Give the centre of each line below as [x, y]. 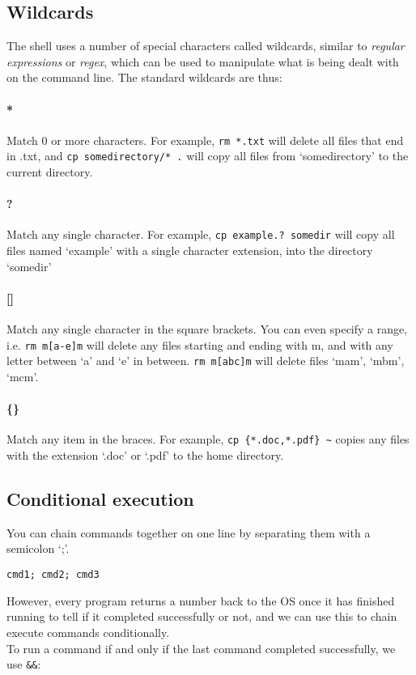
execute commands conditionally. [88, 632]
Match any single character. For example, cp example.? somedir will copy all [201, 234]
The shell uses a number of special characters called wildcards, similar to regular [206, 46]
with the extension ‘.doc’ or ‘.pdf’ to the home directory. [145, 455]
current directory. [50, 172]
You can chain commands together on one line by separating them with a [189, 532]
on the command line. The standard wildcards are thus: [144, 77]
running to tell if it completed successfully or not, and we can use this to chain [202, 616]
